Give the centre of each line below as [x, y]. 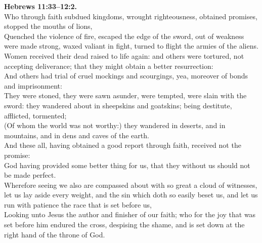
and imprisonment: [33, 85]
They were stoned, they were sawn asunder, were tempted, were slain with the [125, 95]
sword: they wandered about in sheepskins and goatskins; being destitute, [118, 105]
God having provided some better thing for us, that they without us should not [127, 165]
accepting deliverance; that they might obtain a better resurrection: [109, 66]
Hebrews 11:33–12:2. [41, 6]
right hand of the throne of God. [55, 234]
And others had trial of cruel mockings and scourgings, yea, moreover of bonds [126, 76]
